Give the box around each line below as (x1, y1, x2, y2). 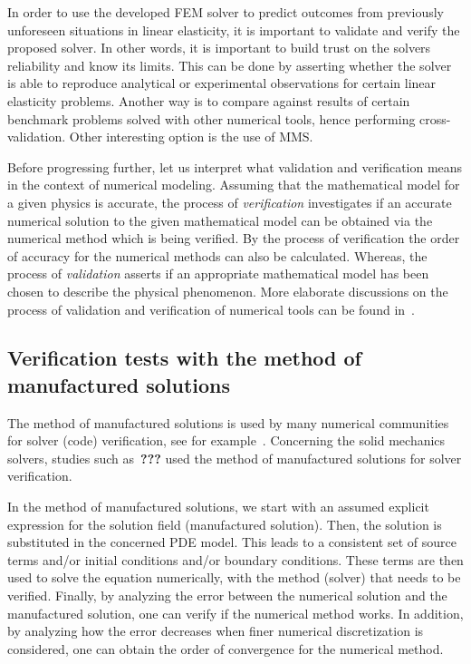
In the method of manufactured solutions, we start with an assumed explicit (7, 497, 429, 516)
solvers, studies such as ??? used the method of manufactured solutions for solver (7, 448, 462, 467)
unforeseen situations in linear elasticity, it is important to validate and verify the (7, 20, 460, 39)
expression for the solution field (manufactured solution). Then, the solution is (7, 514, 442, 533)
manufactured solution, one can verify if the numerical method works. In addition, (7, 603, 464, 622)
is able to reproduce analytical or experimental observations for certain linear (7, 73, 437, 93)
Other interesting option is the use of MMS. (69, 127, 313, 146)
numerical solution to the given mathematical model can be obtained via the (7, 210, 433, 229)
